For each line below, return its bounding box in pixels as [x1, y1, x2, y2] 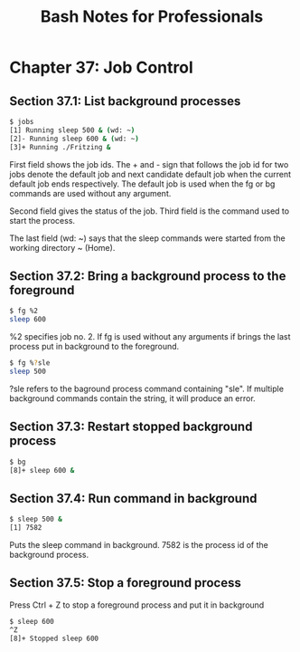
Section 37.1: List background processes [9, 93, 241, 109]
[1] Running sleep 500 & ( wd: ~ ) [9, 125, 136, 135]
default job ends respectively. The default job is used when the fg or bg [9, 178, 276, 189]
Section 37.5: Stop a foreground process [9, 575, 241, 590]
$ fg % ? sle [9, 359, 51, 368]
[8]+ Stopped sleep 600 [9, 634, 99, 643]
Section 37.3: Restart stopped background [9, 419, 253, 435]
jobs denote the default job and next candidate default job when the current [9, 168, 292, 179]
